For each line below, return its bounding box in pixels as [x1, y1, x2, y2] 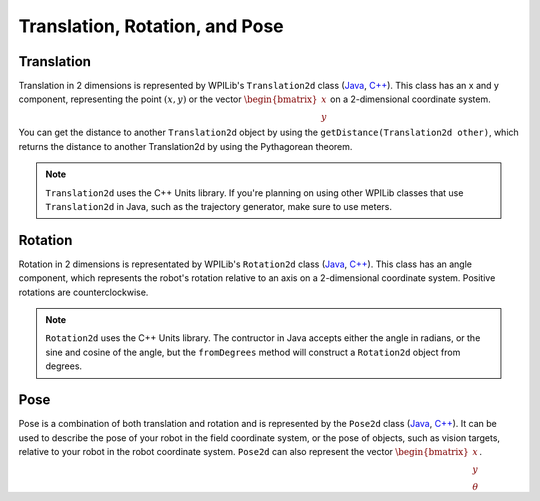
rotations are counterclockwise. [18, 286, 149, 298]
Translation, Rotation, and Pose [18, 15, 284, 37]
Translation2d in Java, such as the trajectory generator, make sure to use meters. [45, 201, 393, 213]
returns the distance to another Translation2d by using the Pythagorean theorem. [18, 140, 353, 152]
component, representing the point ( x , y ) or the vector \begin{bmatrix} [18, 93, 318, 105]
